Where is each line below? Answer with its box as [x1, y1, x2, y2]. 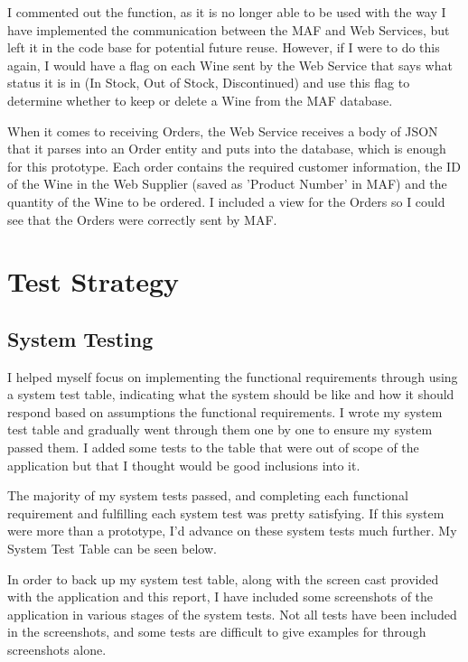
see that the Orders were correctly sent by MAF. [7, 210, 277, 228]
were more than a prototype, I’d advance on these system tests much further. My [7, 521, 457, 540]
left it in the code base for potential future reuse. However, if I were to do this [7, 38, 440, 57]
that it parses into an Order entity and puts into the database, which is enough [7, 139, 446, 158]
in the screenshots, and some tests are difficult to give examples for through [7, 622, 426, 641]
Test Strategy [7, 263, 180, 300]
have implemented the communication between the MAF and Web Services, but [7, 20, 450, 39]
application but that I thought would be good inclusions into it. [7, 455, 360, 474]
